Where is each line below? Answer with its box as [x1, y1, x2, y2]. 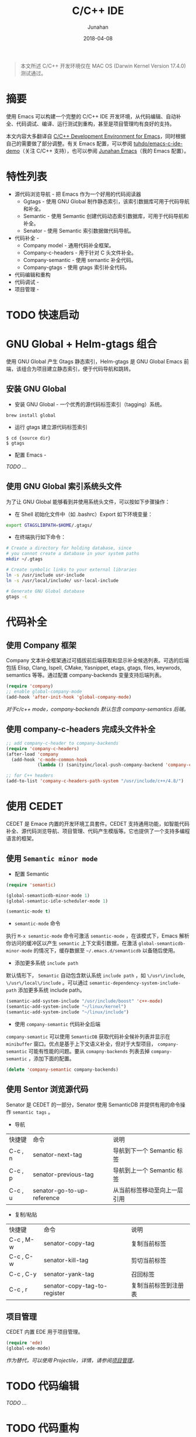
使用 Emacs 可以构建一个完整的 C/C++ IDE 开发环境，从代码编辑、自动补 [6, 113, 181, 120]
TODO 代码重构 [6, 1422, 79, 1435]
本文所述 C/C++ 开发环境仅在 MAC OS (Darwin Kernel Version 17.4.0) [20, 62, 186, 69]
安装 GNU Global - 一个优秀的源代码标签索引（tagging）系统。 [14, 400, 165, 408]
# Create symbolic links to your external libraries [6, 567, 137, 573]
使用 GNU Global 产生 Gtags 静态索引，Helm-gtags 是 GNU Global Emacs [6, 357, 183, 365]
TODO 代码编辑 [6, 1380, 79, 1393]
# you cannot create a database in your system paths [6, 551, 140, 557]
